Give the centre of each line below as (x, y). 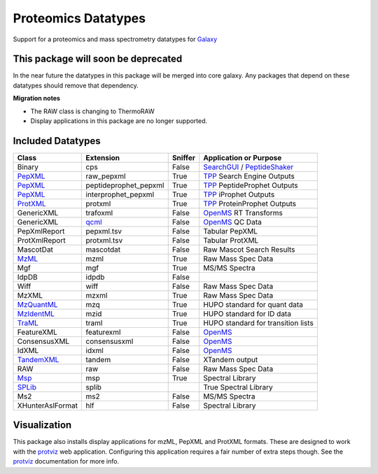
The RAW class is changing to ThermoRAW (92, 111)
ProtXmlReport (41, 240)
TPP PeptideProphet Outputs (251, 185)
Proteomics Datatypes (79, 18)
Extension (103, 157)
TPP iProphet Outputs (239, 194)
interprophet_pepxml (120, 194)
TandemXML (38, 359)
